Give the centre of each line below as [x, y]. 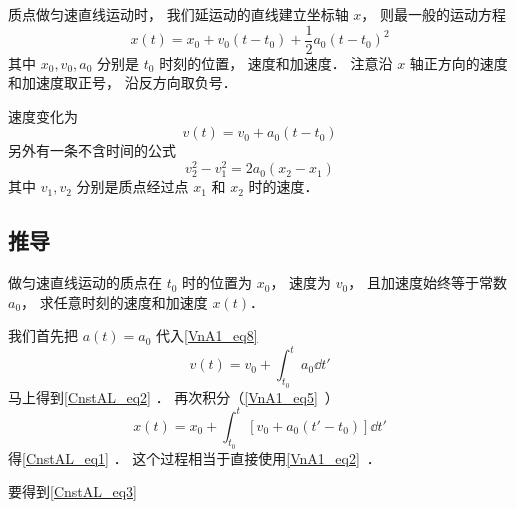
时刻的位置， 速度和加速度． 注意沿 [276, 62]
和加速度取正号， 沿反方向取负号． [122, 82]
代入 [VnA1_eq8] [207, 335]
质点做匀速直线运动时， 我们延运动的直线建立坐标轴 [178, 14]
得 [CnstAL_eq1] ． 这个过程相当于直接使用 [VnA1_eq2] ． [194, 457]
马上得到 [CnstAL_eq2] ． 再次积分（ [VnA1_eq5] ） [173, 396]
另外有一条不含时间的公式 [92, 150]
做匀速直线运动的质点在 [85, 282]
